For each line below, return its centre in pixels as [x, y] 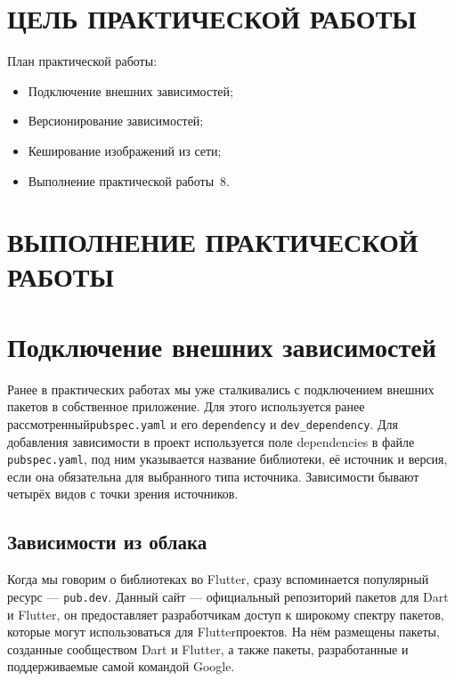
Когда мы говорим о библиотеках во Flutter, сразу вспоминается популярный [218, 579]
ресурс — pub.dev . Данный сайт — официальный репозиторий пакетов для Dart [228, 596]
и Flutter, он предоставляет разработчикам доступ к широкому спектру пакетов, [226, 614]
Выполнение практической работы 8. [129, 180]
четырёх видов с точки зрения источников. [123, 494]
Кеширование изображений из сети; [125, 150]
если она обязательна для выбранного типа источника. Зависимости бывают [213, 476]
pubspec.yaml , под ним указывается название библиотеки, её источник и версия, [227, 459]
